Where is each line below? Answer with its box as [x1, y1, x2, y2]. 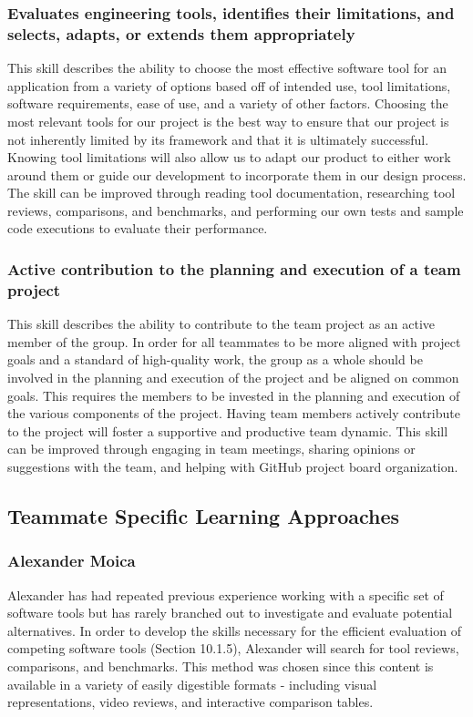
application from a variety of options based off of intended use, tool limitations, [7, 76, 451, 95]
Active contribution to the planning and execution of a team [7, 258, 461, 280]
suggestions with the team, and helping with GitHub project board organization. [7, 456, 458, 476]
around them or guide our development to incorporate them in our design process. [7, 165, 467, 184]
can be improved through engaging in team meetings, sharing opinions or [7, 439, 416, 458]
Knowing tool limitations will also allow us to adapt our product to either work [7, 148, 451, 167]
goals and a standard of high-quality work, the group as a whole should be [7, 350, 423, 369]
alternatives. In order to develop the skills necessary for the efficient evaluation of [7, 620, 461, 640]
